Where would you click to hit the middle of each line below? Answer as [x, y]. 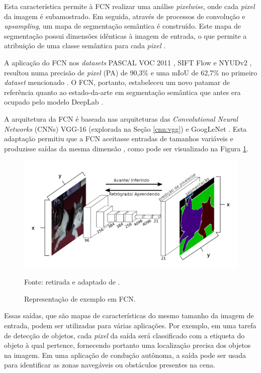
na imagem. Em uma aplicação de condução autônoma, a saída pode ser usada [125, 355]
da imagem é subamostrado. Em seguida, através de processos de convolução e [125, 16]
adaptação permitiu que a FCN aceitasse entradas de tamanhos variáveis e [119, 138]
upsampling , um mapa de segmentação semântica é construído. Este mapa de [122, 26]
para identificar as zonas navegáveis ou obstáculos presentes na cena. [110, 365]
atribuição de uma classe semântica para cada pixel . [85, 45]
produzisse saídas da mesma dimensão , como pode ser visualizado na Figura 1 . [126, 148]
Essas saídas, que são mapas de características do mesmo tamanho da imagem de [129, 315]
